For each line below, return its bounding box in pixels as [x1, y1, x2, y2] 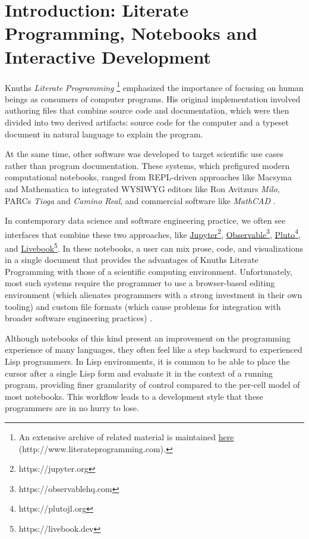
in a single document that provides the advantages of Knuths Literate [5, 253, 258, 266]
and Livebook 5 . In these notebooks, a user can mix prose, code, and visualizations [5, 240, 304, 254]
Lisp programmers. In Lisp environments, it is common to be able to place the [5, 355, 290, 367]
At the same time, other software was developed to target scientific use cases [5, 148, 283, 160]
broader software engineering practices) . [5, 312, 153, 324]
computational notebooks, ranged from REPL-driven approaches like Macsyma [5, 171, 292, 183]
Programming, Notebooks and [5, 21, 257, 45]
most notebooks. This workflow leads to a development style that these [5, 390, 263, 402]
